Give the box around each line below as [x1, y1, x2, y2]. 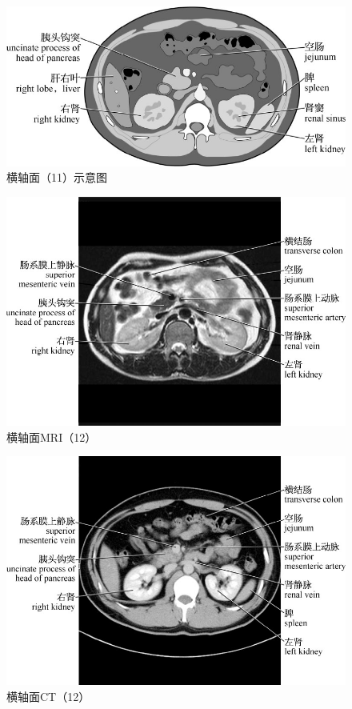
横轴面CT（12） [6, 688, 90, 705]
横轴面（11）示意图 [6, 169, 107, 186]
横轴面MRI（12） [6, 428, 97, 445]
